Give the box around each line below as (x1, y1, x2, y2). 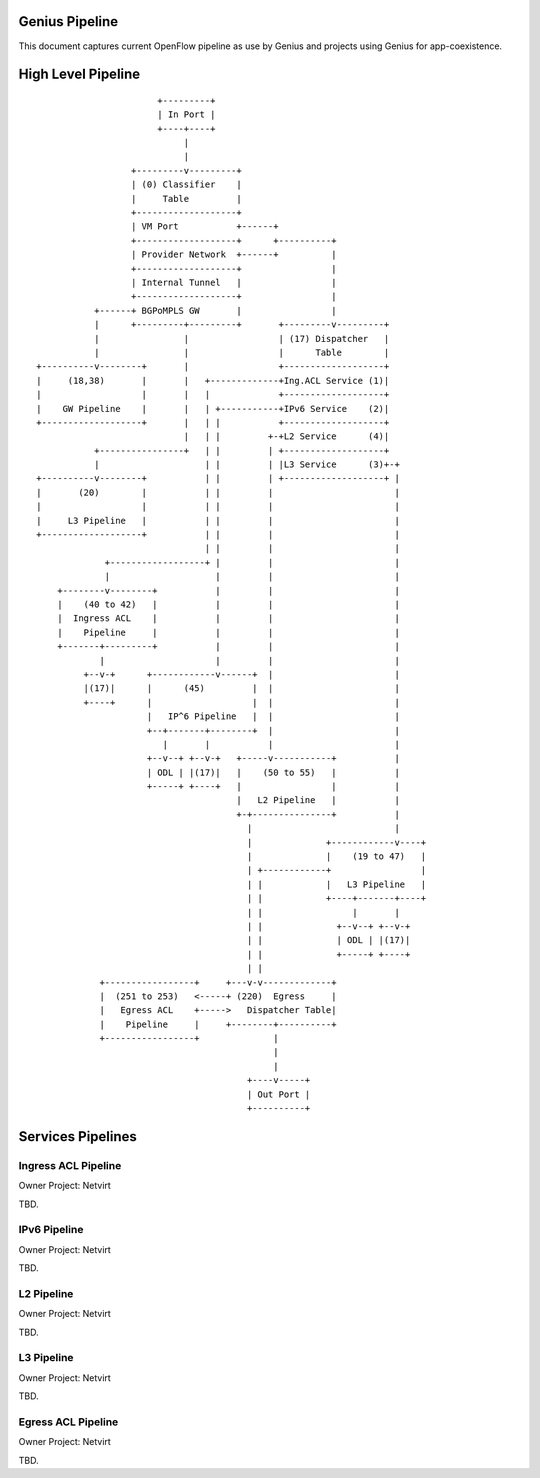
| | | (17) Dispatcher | (93, 333, 390, 344)
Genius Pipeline (18, 13, 119, 30)
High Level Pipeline (18, 66, 141, 83)
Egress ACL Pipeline (18, 1415, 119, 1429)
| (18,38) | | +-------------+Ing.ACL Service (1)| (36, 375, 390, 386)
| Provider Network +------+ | (130, 249, 337, 260)
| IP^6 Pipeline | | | (146, 711, 400, 722)
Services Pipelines (18, 1128, 137, 1145)
